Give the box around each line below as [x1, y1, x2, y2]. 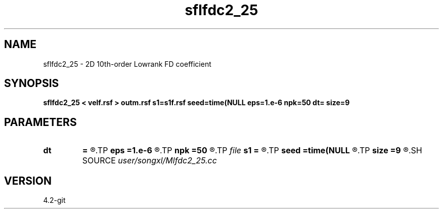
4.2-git [43, 196, 66, 205]
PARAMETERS [4, 115, 77, 129]
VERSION [4, 174, 52, 187]
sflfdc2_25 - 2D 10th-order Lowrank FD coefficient [43, 59, 211, 68]
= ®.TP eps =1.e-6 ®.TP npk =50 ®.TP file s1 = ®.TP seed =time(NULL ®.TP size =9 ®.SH [82, 145, 422, 156]
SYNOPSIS [4, 77, 59, 90]
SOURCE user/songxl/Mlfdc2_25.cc [82, 155, 217, 166]
